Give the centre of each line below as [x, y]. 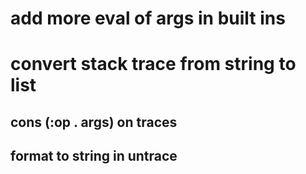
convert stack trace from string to [153, 64]
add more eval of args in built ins [148, 18]
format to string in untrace [94, 156]
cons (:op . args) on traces [94, 122]
